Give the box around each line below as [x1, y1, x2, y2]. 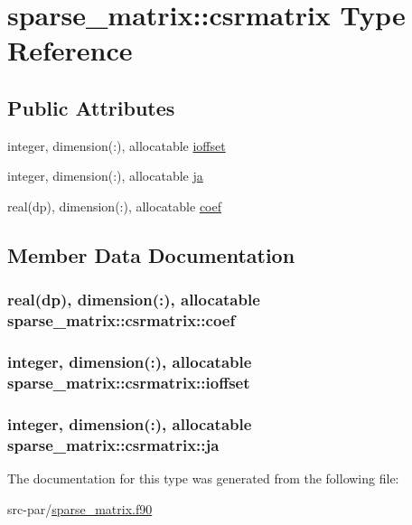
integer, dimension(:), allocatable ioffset [7, 136, 226, 155]
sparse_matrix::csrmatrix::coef [7, 309, 236, 332]
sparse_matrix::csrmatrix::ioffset [7, 370, 250, 393]
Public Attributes [7, 93, 175, 121]
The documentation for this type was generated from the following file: [7, 469, 399, 487]
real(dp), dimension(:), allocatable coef [7, 196, 221, 215]
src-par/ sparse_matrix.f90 [7, 499, 153, 518]
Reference [7, 32, 133, 69]
